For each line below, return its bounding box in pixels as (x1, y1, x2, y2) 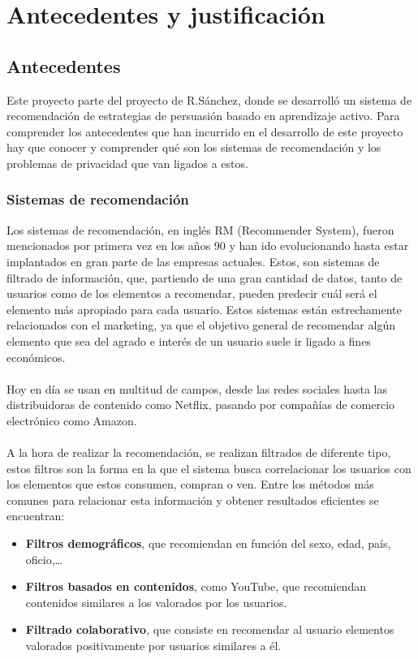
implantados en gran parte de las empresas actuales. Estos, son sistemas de (6, 252, 380, 269)
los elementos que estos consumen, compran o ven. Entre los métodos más (6, 476, 374, 493)
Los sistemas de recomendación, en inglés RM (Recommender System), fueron (6, 221, 394, 238)
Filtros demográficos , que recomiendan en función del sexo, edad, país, (25, 535, 391, 552)
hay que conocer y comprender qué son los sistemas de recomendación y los (6, 139, 381, 156)
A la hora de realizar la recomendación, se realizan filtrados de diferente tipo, (6, 444, 391, 461)
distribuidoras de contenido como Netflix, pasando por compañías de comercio (6, 396, 395, 413)
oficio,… (25, 550, 62, 567)
